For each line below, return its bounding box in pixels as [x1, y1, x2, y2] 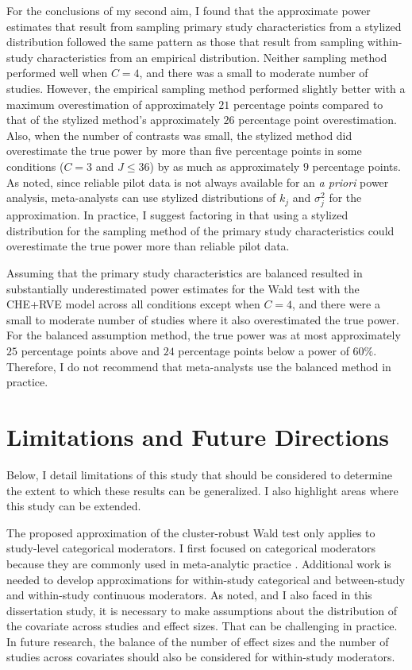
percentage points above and [21, 343, 160, 359]
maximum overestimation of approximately [6, 95, 215, 112]
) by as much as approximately [149, 157, 300, 174]
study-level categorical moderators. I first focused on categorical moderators [6, 540, 375, 556]
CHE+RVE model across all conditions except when [6, 296, 260, 312]
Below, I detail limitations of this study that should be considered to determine [6, 466, 392, 482]
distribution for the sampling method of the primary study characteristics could [6, 222, 395, 238]
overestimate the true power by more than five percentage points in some [6, 142, 362, 159]
